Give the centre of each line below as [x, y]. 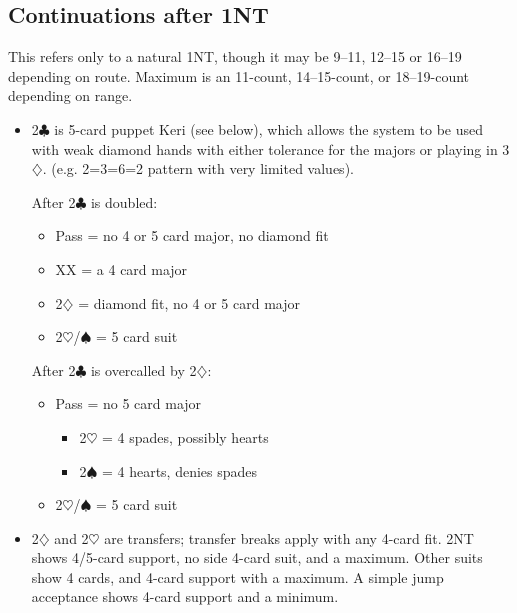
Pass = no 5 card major [128, 403]
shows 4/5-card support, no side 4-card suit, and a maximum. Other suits [257, 557]
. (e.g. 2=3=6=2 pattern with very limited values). [198, 168]
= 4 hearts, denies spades [179, 470]
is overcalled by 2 [143, 369]
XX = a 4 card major [121, 268]
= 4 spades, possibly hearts [185, 436]
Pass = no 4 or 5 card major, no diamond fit [192, 235]
